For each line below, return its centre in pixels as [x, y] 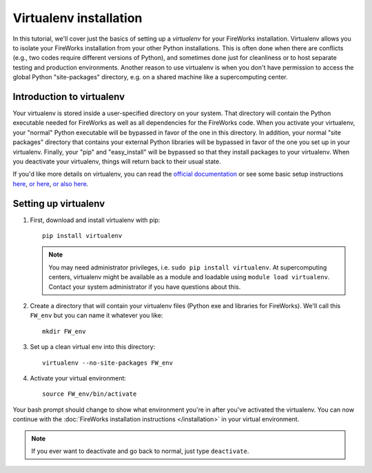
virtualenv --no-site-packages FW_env [108, 363]
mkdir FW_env [64, 331]
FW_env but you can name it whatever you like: [96, 315]
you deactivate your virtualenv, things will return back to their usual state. [117, 161]
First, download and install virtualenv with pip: [95, 220]
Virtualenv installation [77, 18]
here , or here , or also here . [51, 183]
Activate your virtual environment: [78, 378]
